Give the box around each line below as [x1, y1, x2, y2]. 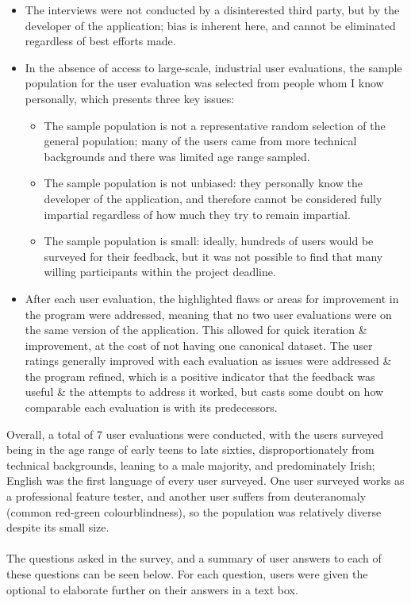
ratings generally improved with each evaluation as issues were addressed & [25, 352, 392, 369]
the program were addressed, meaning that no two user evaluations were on [25, 305, 392, 322]
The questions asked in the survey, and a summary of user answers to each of [6, 550, 382, 567]
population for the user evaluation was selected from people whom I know [25, 75, 384, 91]
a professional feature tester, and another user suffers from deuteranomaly [6, 488, 367, 505]
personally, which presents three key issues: [25, 90, 235, 106]
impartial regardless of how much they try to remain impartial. [44, 205, 351, 222]
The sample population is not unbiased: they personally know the [44, 175, 363, 191]
